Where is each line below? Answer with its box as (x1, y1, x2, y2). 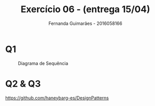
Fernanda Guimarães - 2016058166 (48, 20, 122, 26)
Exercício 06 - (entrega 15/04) (20, 4, 150, 15)
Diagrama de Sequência (18, 60, 69, 66)
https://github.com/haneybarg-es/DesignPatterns (5, 95, 109, 101)
